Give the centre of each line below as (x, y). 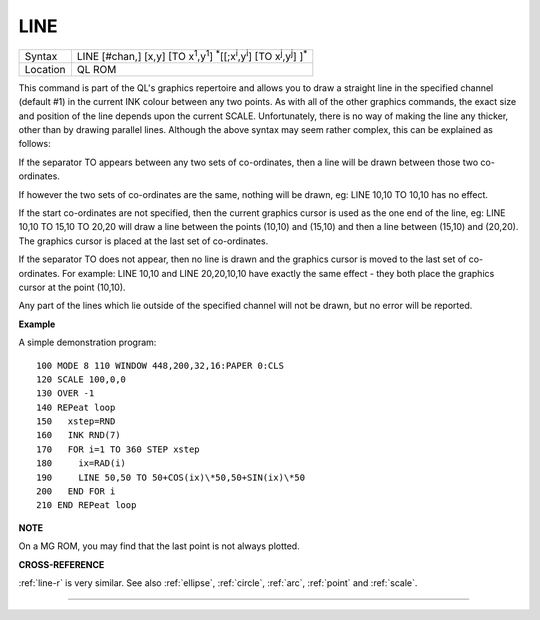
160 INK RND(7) (78, 435)
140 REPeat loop (76, 407)
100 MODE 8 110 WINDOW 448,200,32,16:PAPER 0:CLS (160, 365)
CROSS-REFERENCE (61, 564)
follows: (34, 144)
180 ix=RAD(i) (81, 463)
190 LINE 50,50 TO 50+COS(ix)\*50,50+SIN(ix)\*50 (170, 477)
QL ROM (96, 69)
